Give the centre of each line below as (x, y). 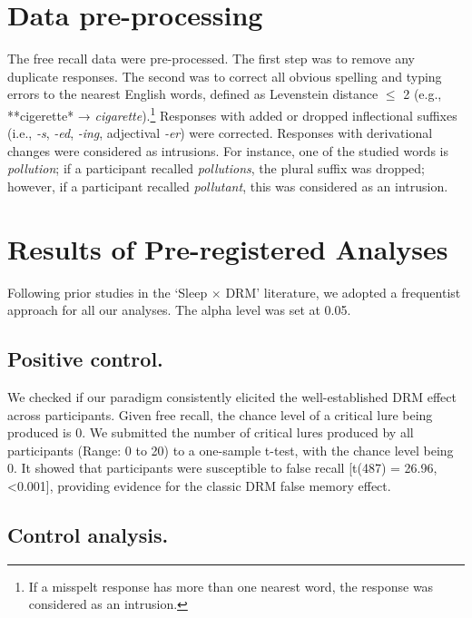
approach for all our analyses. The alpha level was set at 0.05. (179, 310)
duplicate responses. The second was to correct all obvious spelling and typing (225, 76)
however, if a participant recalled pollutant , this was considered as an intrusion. (228, 186)
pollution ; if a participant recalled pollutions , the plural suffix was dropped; (216, 168)
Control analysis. (88, 535)
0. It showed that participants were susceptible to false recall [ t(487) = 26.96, (222, 468)
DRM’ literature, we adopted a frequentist (343, 292)
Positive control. (85, 359)
